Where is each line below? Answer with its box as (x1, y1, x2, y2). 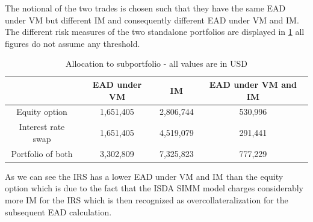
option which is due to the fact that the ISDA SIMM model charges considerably (5, 182, 303, 194)
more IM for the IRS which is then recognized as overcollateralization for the (5, 193, 288, 206)
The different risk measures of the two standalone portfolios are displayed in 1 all (5, 25, 305, 38)
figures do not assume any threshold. (5, 37, 140, 49)
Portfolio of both (11, 147, 73, 159)
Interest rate (19, 120, 65, 133)
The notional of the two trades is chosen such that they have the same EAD (5, 2, 286, 14)
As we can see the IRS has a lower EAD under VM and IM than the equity (5, 170, 284, 182)
